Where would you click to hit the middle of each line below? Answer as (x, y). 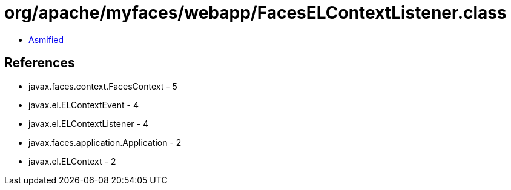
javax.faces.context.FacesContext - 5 (103, 86)
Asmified (46, 39)
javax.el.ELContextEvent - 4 (84, 105)
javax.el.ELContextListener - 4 (88, 123)
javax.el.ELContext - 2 (72, 161)
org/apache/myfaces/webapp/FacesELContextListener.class (255, 13)
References (40, 63)
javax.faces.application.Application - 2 (105, 142)
